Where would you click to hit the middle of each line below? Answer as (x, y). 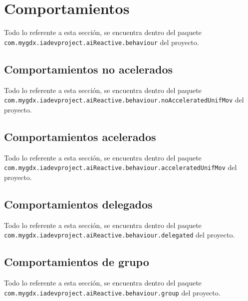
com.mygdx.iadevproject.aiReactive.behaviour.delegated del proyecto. (120, 235)
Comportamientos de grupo (77, 262)
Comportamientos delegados (78, 204)
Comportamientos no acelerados (89, 69)
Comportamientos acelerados (80, 136)
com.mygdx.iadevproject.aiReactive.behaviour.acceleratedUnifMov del (121, 167)
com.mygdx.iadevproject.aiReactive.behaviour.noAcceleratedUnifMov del (124, 100)
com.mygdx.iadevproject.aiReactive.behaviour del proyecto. (102, 42)
